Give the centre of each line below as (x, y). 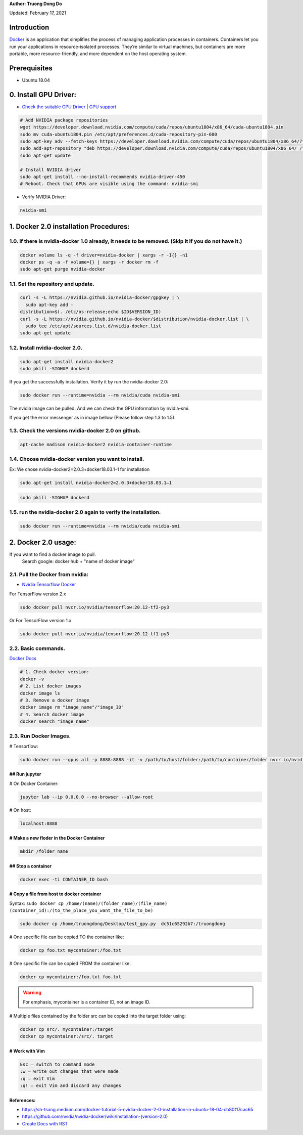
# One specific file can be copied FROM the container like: (70, 964)
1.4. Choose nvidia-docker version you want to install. (77, 459)
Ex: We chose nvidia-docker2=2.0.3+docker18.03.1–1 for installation (80, 469)
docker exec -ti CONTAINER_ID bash (64, 879)
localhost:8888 (39, 823)
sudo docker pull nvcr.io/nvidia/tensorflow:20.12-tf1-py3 (94, 634)
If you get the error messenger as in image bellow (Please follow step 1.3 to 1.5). (92, 418)
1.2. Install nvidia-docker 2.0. (46, 347)
